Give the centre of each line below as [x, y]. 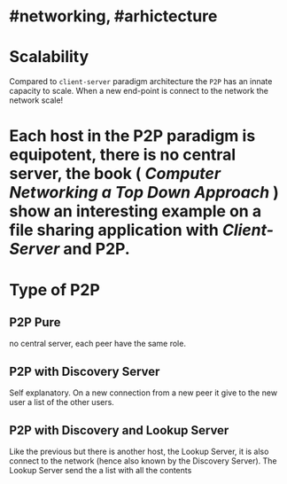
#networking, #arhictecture [113, 16]
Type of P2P [54, 289]
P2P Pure [35, 322]
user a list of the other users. [62, 402]
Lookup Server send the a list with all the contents [101, 470]
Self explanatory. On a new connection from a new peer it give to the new [143, 393]
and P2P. [97, 249]
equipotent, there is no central [123, 155]
